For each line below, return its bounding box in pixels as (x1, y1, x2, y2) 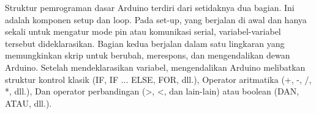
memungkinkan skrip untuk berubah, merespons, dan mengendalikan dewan (5, 49, 290, 62)
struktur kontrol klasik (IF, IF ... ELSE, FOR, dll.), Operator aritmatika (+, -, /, (5, 73, 312, 85)
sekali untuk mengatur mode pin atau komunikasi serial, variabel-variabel (5, 25, 281, 38)
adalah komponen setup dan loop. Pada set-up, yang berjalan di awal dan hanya (5, 13, 307, 26)
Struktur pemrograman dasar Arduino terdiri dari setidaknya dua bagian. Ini (5, 1, 295, 13)
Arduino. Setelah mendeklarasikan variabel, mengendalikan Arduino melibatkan (5, 60, 306, 73)
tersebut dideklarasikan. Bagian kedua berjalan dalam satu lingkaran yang (5, 37, 285, 49)
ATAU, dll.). (5, 96, 52, 109)
